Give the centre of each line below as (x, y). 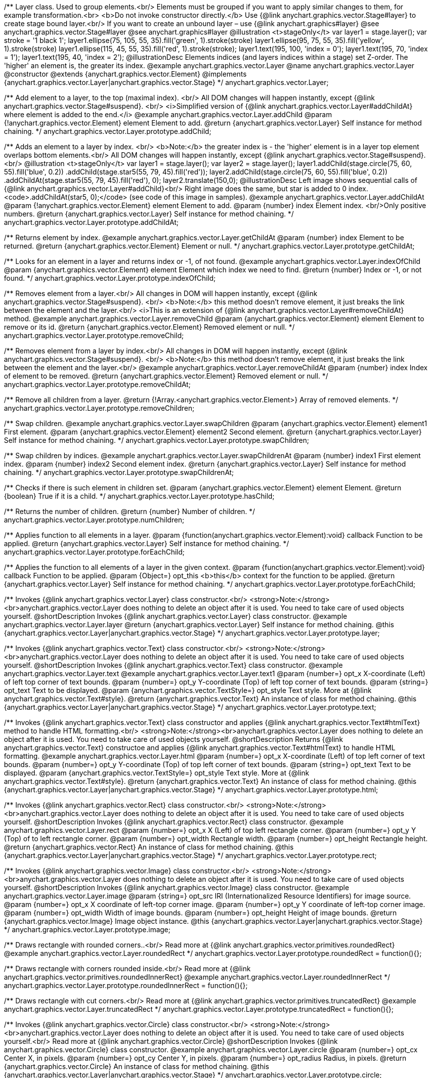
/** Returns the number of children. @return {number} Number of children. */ (130, 511)
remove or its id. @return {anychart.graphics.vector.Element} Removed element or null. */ (150, 327)
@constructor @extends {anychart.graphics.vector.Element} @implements (125, 74)
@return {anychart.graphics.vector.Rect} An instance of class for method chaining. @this (149, 847)
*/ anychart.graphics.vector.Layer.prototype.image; (87, 929)
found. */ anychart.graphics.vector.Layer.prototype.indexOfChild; (110, 278)
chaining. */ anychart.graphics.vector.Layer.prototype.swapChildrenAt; (119, 472)
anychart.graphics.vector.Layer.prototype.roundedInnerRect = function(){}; (126, 985)
